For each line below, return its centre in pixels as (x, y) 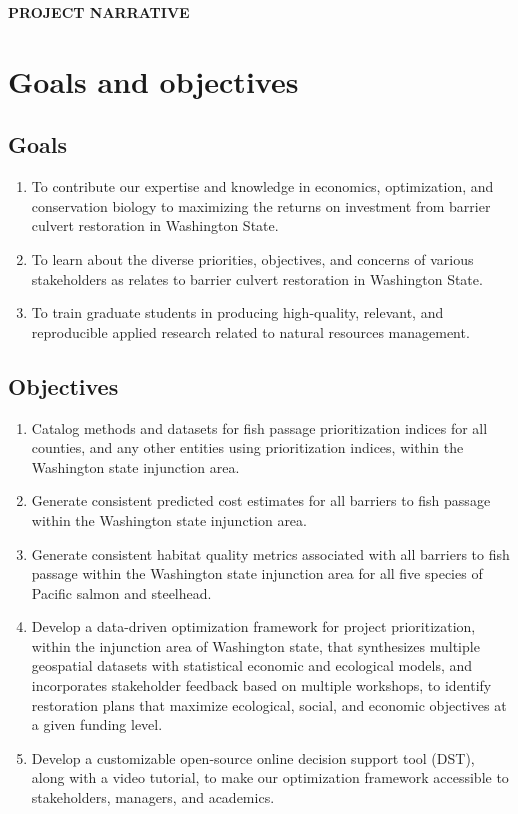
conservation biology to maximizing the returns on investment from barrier (261, 205)
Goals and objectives (153, 80)
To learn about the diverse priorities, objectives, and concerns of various (252, 258)
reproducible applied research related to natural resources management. (250, 331)
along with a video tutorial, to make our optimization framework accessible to (270, 777)
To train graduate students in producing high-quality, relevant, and (237, 312)
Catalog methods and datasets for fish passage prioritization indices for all (259, 427)
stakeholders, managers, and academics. (153, 797)
